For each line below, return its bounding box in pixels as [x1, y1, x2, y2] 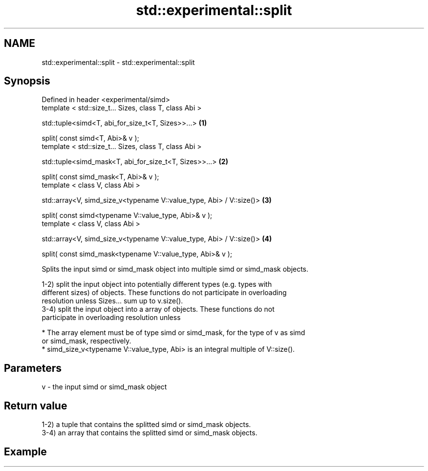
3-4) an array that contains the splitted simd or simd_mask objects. [42, 428, 257, 437]
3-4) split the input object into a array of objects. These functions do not [42, 305, 275, 314]
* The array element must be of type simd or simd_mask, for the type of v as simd [42, 328, 305, 337]
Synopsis [4, 75, 50, 87]
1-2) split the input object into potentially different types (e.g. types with [42, 280, 272, 289]
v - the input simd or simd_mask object [42, 383, 167, 391]
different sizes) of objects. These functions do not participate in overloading [42, 288, 287, 297]
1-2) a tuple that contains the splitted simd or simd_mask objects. [42, 420, 251, 429]
